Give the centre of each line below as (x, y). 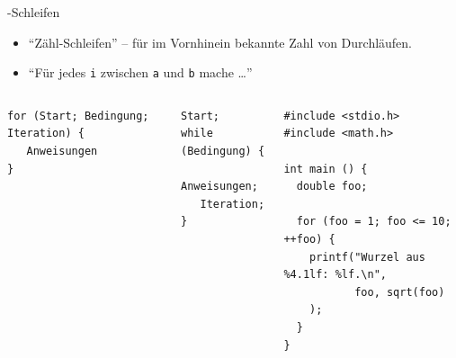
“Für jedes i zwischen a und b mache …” (140, 72)
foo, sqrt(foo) (400, 292)
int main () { (326, 169)
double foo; (332, 187)
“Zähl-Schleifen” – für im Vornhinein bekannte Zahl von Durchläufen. (220, 42)
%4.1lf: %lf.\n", (335, 275)
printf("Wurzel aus (367, 257)
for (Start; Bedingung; (78, 116)
